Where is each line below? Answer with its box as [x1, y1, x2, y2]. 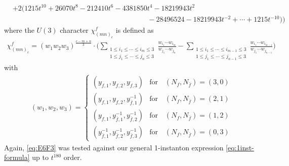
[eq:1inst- [226, 142, 254, 152]
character [60, 25, 89, 35]
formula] [4, 152, 30, 162]
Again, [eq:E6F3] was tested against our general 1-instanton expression [4, 142, 224, 152]
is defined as [115, 25, 154, 35]
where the [4, 25, 34, 35]
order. [63, 152, 82, 162]
